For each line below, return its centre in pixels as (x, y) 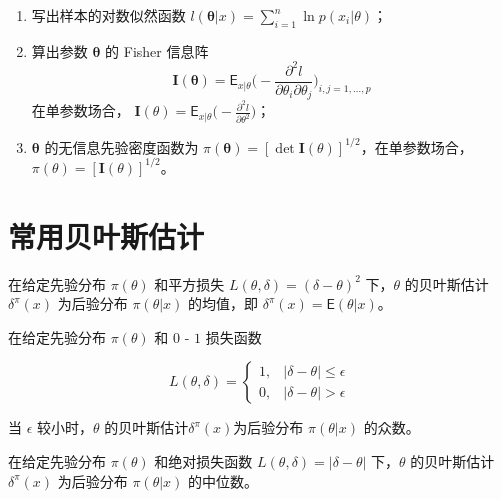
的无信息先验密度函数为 (121, 146)
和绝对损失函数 (203, 461)
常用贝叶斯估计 (106, 235)
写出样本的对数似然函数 (108, 15)
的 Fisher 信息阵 (157, 50)
